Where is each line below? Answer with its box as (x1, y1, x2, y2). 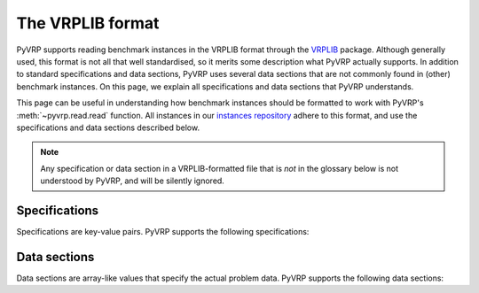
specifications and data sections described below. (16, 122, 200, 133)
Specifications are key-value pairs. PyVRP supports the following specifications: (16, 226, 310, 236)
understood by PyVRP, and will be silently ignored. (40, 175, 225, 186)
